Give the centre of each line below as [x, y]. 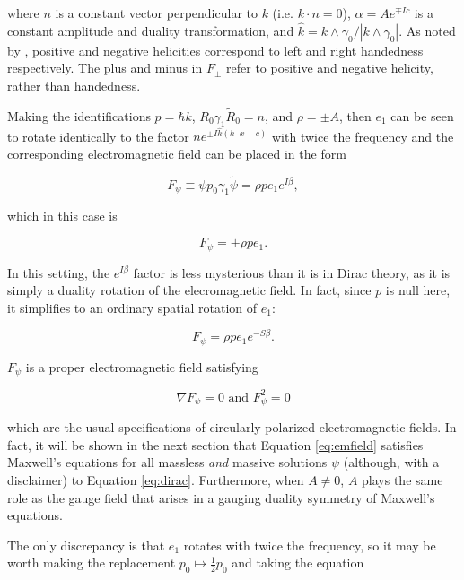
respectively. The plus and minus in [105, 68]
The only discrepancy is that [86, 545]
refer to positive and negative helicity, [330, 68]
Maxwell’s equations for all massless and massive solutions [167, 462]
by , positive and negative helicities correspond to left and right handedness [215, 50]
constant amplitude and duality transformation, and [151, 30]
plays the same [403, 480]
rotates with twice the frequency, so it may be [310, 545]
